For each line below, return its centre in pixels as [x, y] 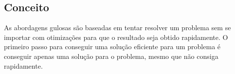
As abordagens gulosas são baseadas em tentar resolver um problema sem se [117, 28]
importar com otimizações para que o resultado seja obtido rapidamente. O [116, 37]
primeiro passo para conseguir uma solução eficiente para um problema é [112, 46]
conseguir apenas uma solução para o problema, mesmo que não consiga [111, 56]
